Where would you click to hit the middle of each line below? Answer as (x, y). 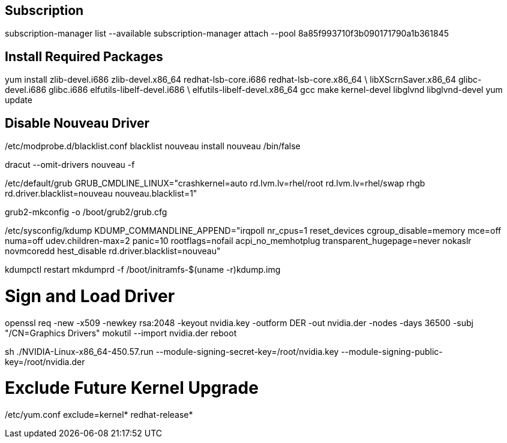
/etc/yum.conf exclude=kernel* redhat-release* (99, 415)
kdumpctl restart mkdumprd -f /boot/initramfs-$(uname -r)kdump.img (143, 270)
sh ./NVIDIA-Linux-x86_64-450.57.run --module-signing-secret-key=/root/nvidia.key (172, 351)
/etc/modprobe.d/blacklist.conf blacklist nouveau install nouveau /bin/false (153, 146)
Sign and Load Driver (90, 296)
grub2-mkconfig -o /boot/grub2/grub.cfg (86, 212)
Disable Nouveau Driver (77, 123)
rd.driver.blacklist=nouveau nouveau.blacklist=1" (101, 194)
